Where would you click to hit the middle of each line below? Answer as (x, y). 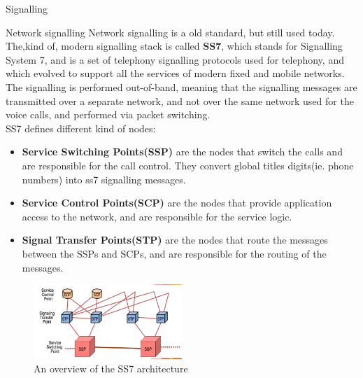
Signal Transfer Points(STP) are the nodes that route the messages (175, 240)
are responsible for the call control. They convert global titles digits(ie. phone (188, 165)
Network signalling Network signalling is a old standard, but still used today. (170, 32)
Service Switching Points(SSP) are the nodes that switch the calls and (182, 152)
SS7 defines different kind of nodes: (81, 128)
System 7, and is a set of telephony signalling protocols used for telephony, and (175, 59)
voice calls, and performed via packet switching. (108, 114)
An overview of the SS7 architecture (111, 369)
